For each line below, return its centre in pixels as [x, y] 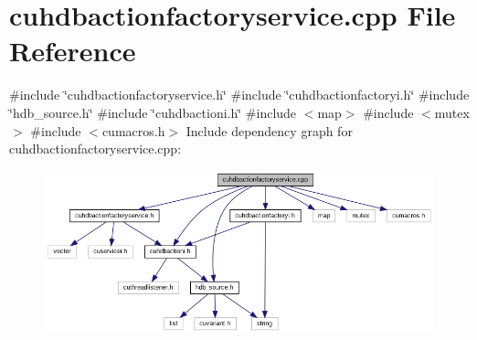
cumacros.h [133, 130]
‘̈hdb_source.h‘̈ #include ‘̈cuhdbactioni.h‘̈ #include [153, 112]
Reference [73, 51]
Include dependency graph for [269, 130]
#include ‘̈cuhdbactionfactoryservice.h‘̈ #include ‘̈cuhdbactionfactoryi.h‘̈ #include [239, 95]
